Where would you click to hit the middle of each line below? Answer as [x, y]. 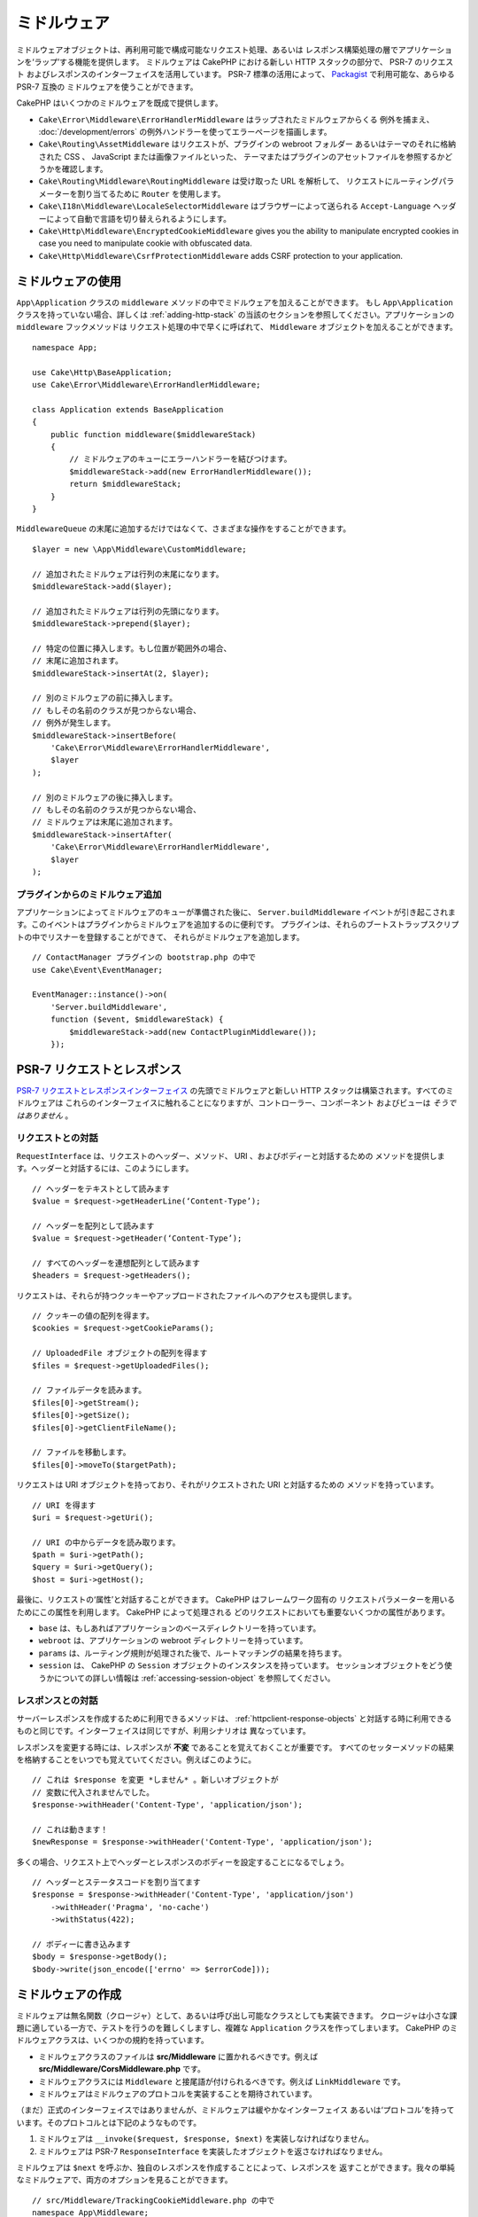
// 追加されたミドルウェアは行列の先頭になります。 [128, 611]
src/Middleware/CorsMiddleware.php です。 [122, 2069]
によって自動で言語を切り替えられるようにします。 [139, 218]
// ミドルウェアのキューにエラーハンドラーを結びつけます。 [181, 459]
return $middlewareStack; [125, 484]
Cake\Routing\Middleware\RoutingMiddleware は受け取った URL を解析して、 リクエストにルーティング [239, 181]
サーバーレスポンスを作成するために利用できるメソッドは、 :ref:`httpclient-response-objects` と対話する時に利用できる [234, 1718]
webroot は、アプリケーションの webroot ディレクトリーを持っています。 [173, 1641]
